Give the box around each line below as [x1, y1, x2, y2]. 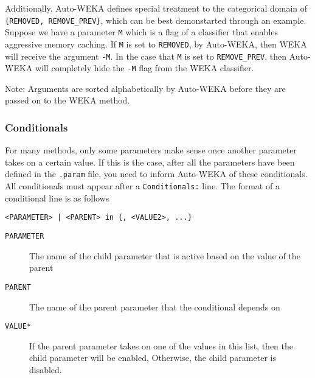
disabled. [29, 363, 62, 376]
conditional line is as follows [5, 191, 109, 204]
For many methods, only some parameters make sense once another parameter [5, 144, 297, 156]
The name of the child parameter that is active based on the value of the [29, 249, 300, 262]
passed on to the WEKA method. [5, 94, 130, 107]
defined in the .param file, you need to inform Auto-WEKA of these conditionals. [5, 167, 308, 180]
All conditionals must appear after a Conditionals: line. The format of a [5, 180, 280, 192]
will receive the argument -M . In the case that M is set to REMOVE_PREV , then [5, 49, 286, 62]
